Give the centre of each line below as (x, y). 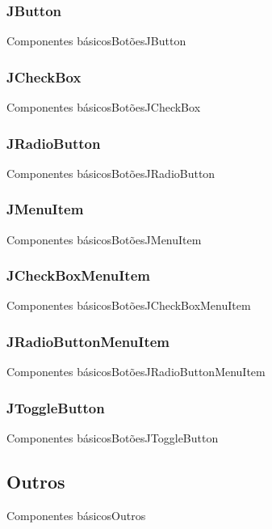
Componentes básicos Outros (76, 515)
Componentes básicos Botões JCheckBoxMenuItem (129, 305)
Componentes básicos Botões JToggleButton (113, 438)
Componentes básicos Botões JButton (96, 41)
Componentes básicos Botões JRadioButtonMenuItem (136, 372)
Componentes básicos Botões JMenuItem (104, 239)
